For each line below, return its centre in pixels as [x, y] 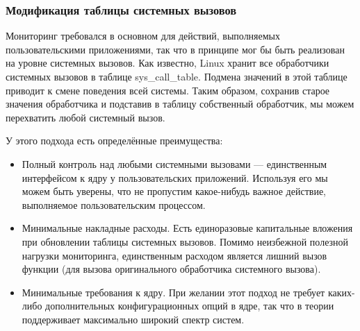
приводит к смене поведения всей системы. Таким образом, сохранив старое [168, 90]
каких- [341, 292]
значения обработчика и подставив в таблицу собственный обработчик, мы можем [180, 104]
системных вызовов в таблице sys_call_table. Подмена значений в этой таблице [177, 76]
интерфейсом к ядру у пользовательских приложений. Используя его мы [175, 177]
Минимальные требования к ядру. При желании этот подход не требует [173, 292]
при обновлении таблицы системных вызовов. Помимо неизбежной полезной [185, 241]
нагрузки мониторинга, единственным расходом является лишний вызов [174, 255]
